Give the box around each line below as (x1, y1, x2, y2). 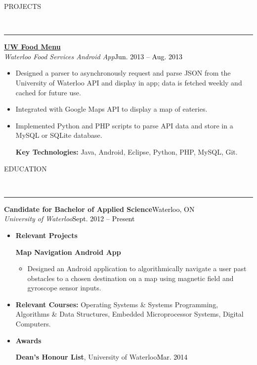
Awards (15, 335, 42, 345)
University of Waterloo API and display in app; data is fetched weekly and (15, 77, 242, 87)
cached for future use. (15, 87, 81, 97)
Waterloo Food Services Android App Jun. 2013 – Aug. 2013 (4, 51, 183, 61)
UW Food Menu (4, 41, 61, 52)
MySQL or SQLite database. (15, 130, 102, 140)
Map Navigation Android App (15, 246, 121, 257)
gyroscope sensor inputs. (27, 283, 101, 293)
